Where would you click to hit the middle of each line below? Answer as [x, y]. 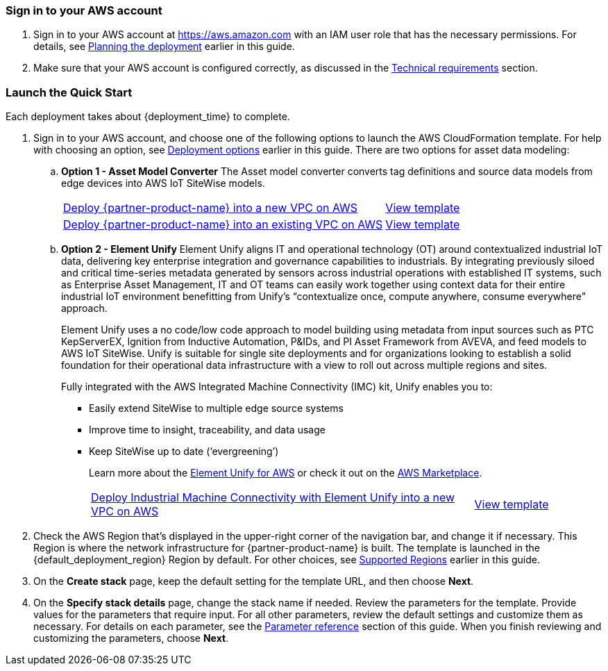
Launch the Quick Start [69, 92]
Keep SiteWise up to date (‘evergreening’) [184, 452]
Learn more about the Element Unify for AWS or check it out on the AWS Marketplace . [286, 473]
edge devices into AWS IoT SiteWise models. [163, 183]
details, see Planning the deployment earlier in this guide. [164, 47]
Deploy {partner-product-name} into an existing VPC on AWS [223, 225]
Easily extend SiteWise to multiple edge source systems [216, 408]
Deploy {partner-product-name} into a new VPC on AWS [211, 208]
